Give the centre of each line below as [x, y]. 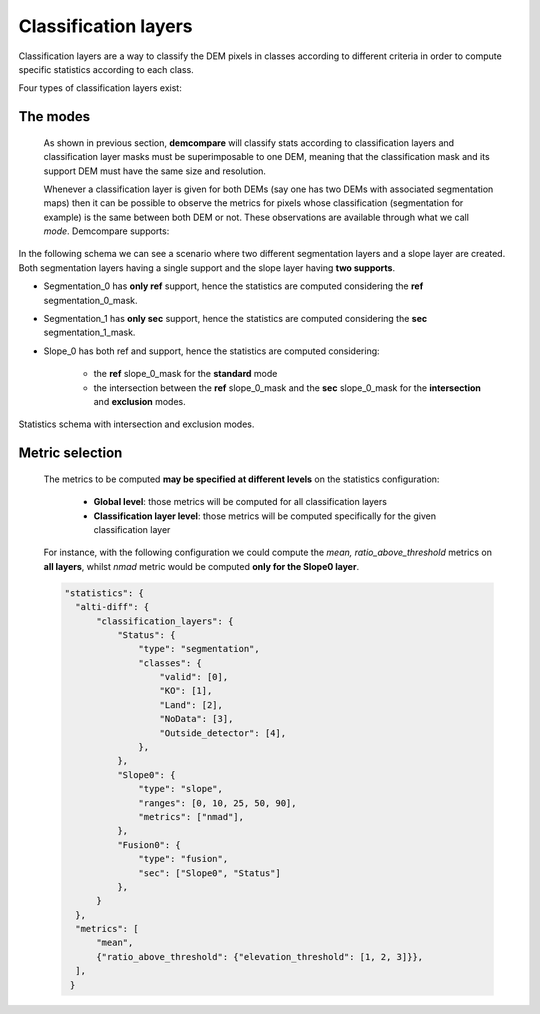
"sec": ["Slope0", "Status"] [210, 873]
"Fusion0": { [149, 844]
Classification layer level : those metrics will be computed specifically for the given [265, 516]
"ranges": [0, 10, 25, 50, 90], [217, 803]
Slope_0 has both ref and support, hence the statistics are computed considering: [211, 351]
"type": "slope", [181, 789]
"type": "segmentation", [199, 649]
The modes [54, 116]
